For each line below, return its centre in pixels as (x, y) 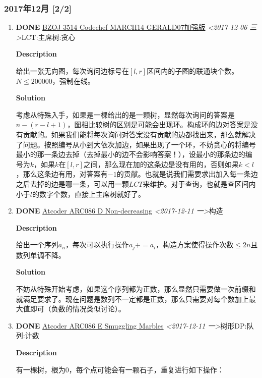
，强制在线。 (73, 80)
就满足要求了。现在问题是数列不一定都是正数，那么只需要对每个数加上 (132, 299)
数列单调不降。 (41, 255)
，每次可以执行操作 (97, 245)
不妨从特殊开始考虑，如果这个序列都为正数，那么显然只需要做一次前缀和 (136, 288)
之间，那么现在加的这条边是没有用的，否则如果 (161, 164)
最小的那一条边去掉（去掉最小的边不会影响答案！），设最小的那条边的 (130, 154)
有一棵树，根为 (41, 369)
